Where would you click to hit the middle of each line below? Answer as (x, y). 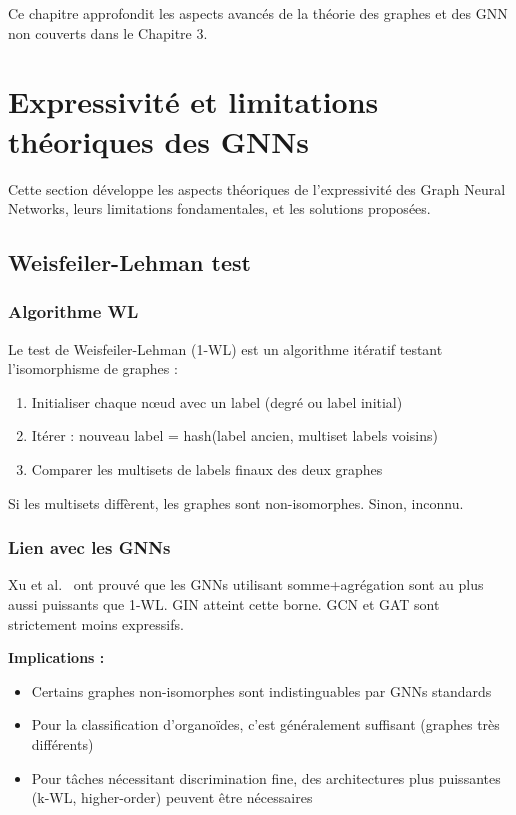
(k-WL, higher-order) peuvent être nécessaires (172, 797)
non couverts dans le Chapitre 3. (108, 32)
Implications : (56, 657)
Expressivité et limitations (193, 101)
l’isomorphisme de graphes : (93, 368)
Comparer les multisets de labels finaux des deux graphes (207, 469)
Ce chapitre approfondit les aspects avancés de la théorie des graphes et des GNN (258, 13)
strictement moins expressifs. (96, 623)
